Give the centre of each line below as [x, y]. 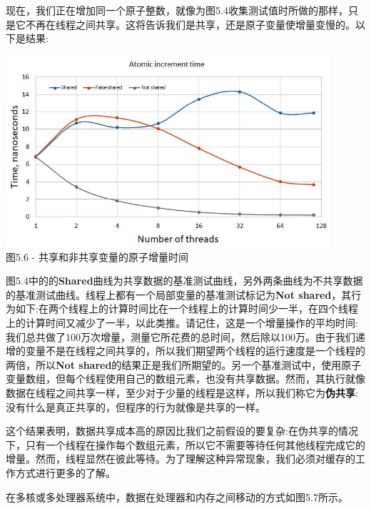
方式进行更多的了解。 [65, 472]
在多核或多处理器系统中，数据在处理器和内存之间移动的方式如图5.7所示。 [177, 496]
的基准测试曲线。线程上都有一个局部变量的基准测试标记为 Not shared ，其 [179, 294]
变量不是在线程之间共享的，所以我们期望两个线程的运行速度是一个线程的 [195, 351]
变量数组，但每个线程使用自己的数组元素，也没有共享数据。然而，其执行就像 [185, 379]
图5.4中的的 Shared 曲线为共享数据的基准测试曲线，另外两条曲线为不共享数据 [184, 281]
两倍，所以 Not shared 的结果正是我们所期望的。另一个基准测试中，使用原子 [184, 364]
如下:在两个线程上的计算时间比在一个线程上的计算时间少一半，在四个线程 [187, 308]
